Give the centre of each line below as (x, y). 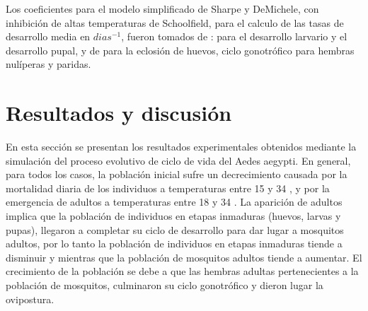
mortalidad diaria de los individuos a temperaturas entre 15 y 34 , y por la (168, 188)
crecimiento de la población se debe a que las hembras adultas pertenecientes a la (182, 271)
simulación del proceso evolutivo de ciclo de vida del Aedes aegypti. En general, (178, 160)
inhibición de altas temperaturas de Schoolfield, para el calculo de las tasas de (175, 22)
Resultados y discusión (119, 113)
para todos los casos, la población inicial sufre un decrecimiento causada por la (177, 174)
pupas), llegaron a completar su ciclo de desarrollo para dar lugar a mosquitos (175, 229)
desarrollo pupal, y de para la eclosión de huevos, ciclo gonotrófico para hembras (180, 50)
